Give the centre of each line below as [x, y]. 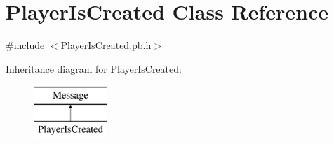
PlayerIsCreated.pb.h [106, 45]
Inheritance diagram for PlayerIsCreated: [94, 68]
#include [25, 45]
